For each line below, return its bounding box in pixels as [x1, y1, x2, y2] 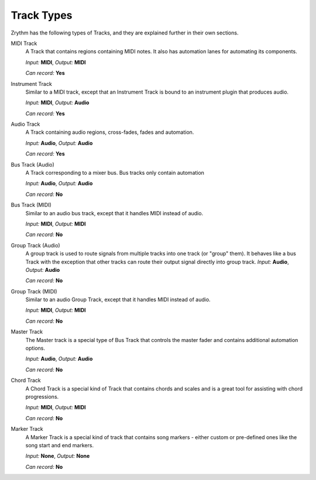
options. [25, 345, 46, 352]
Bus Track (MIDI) [11, 202, 52, 209]
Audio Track [11, 120, 40, 128]
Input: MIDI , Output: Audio [25, 99, 90, 106]
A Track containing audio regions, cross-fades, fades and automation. [25, 129, 194, 136]
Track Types [11, 9, 73, 22]
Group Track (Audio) [11, 241, 61, 248]
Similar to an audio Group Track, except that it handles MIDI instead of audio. [25, 296, 211, 303]
